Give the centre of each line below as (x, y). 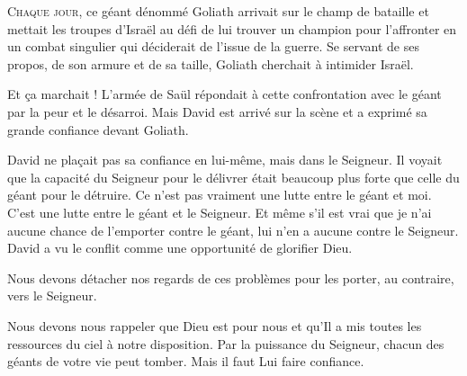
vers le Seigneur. (52, 295)
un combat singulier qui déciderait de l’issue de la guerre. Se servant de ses (213, 46)
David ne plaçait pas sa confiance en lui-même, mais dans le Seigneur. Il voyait (225, 160)
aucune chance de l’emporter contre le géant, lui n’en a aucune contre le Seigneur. (233, 230)
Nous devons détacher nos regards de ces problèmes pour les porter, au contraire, (231, 278)
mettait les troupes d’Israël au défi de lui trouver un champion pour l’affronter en (232, 28)
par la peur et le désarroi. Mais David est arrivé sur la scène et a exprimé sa (217, 111)
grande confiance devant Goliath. (98, 129)
